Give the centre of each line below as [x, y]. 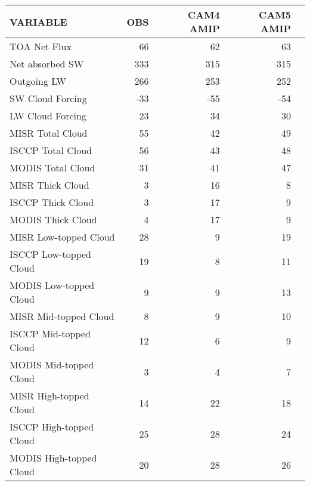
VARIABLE [38, 21]
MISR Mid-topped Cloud [62, 316]
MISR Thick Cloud [49, 185]
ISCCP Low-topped [50, 254]
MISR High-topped [49, 396]
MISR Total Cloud [49, 133]
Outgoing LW [38, 81]
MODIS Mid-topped [52, 364]
